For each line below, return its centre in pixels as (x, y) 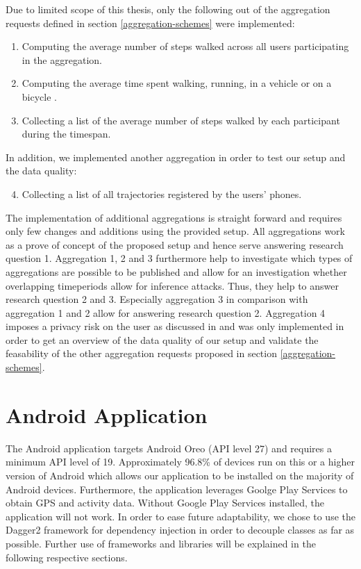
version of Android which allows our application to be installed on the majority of (180, 475)
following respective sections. (67, 557)
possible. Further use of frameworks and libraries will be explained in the (161, 543)
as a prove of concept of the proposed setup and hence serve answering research (175, 244)
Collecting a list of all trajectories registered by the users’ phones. (162, 193)
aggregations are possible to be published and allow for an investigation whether (176, 271)
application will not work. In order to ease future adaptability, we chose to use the (180, 516)
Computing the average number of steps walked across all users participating (185, 46)
